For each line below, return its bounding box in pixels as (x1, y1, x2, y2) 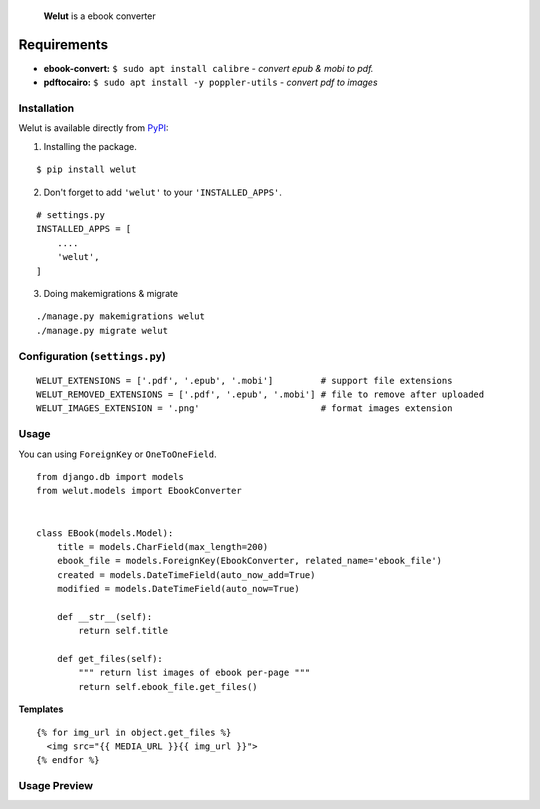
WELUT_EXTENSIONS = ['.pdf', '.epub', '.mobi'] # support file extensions (36, 375, 453, 386)
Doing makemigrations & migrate (43, 287, 179, 299)
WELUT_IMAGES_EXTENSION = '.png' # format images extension (36, 403, 453, 414)
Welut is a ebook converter (43, 10, 156, 22)
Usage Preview (18, 779, 94, 793)
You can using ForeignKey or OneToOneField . (18, 448, 217, 460)
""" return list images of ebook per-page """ (78, 667, 311, 679)
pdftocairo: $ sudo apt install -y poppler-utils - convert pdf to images (43, 76, 379, 89)
